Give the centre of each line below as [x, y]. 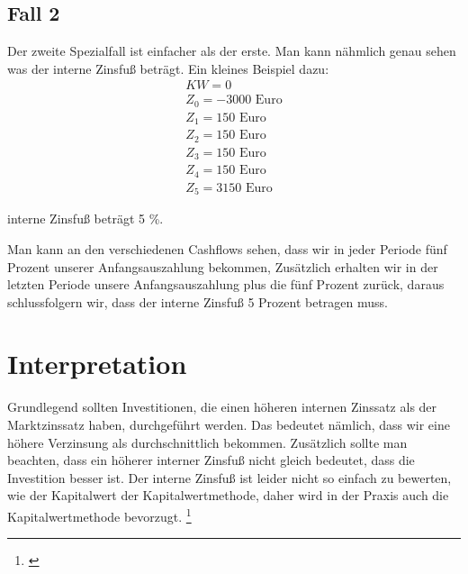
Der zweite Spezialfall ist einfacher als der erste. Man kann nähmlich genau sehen [232, 51]
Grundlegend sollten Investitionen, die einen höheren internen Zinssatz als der [222, 407]
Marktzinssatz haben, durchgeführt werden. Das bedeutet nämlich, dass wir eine [229, 425]
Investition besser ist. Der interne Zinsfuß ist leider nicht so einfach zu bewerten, [229, 477]
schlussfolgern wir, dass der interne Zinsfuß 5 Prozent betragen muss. [198, 301]
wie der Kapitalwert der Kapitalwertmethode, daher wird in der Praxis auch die [228, 495]
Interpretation [97, 364]
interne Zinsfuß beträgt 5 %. [85, 219]
